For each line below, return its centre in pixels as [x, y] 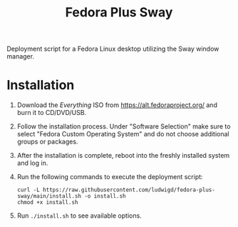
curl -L [28, 190]
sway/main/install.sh [49, 196]
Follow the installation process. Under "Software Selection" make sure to [124, 126]
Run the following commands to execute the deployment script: [110, 177]
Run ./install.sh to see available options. [79, 216]
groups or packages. [47, 142]
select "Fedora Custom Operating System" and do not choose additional [123, 134]
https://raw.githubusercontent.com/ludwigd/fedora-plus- [129, 190]
